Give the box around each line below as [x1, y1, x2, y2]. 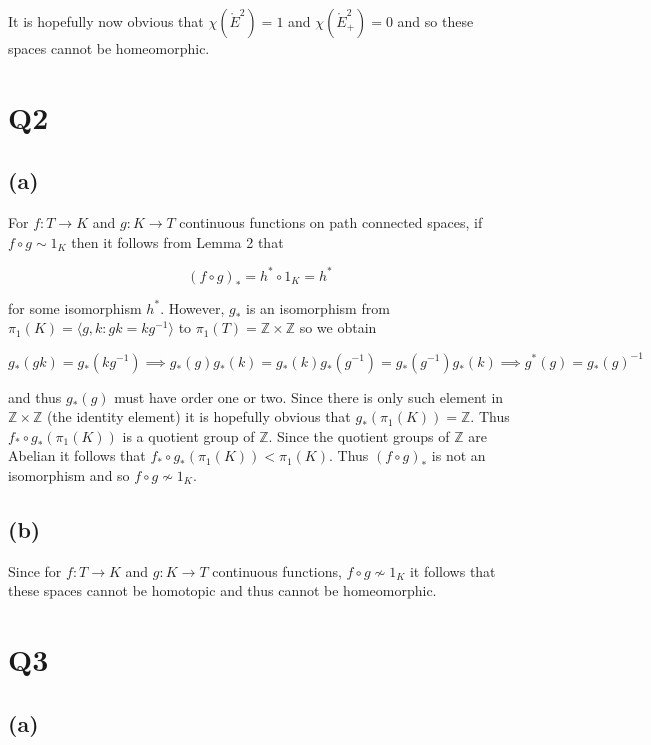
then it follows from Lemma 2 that [71, 231, 284, 252]
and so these [397, 11, 474, 31]
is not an [431, 445, 486, 466]
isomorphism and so [8, 464, 130, 485]
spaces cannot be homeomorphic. [8, 38, 210, 58]
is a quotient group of [122, 425, 255, 446]
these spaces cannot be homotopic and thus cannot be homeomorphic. [8, 580, 437, 601]
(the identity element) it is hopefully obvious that [46, 406, 351, 427]
